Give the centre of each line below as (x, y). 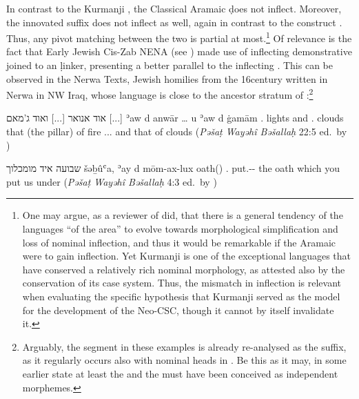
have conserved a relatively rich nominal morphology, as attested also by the (184, 269)
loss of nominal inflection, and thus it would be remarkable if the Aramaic (179, 242)
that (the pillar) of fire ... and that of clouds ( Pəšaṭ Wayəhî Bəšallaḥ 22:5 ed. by (177, 132)
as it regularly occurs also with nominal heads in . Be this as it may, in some (184, 360)
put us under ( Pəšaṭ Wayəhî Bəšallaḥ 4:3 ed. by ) (112, 181)
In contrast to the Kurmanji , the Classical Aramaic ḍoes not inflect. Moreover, (174, 8)
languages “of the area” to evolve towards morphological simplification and (180, 229)
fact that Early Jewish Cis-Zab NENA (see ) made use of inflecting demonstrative (179, 51)
